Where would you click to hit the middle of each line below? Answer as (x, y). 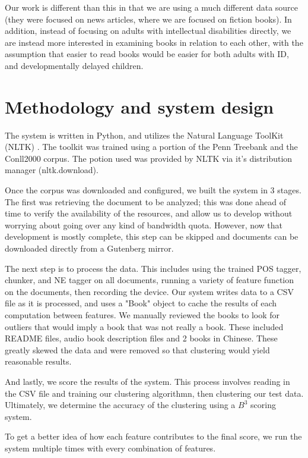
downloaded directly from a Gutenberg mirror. (89, 248)
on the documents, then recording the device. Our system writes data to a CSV (149, 291)
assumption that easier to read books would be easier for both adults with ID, (147, 54)
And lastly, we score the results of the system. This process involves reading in (147, 381)
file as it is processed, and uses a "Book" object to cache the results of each (141, 303)
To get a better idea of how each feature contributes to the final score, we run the (153, 436)
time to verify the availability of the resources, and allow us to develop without (149, 213)
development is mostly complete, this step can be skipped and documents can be (152, 236)
